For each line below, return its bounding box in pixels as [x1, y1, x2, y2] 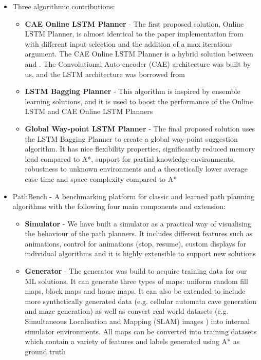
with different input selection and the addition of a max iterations [25, 38, 233, 49]
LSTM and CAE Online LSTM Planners [25, 106, 153, 117]
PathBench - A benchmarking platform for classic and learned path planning [12, 191, 254, 201]
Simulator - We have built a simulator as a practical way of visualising [25, 218, 251, 229]
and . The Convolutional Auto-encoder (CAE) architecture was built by [25, 58, 251, 69]
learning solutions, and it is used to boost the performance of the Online [25, 96, 253, 106]
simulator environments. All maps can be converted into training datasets [25, 326, 257, 336]
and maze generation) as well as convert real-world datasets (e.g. [25, 306, 229, 316]
